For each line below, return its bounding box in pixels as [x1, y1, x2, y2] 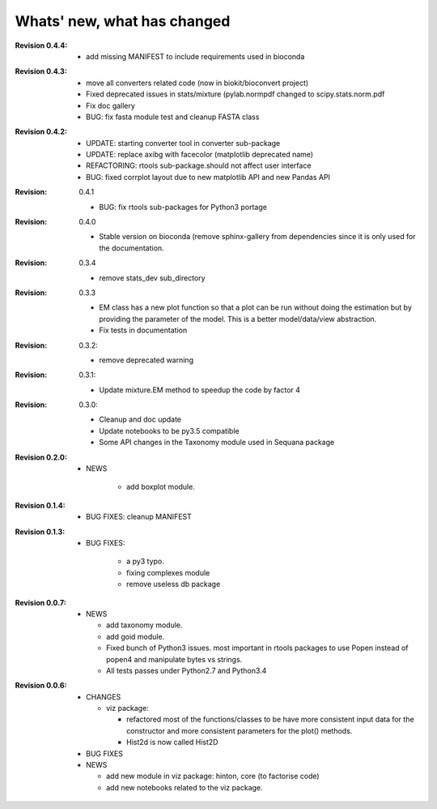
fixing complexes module [126, 567, 210, 577]
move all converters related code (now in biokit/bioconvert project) [86, 78, 309, 88]
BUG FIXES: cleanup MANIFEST [86, 512, 192, 522]
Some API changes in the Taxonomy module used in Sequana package [99, 438, 335, 447]
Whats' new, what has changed [15, 12, 231, 30]
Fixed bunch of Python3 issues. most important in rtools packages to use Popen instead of [106, 643, 409, 653]
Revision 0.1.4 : [15, 500, 66, 510]
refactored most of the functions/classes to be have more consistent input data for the [126, 714, 414, 725]
